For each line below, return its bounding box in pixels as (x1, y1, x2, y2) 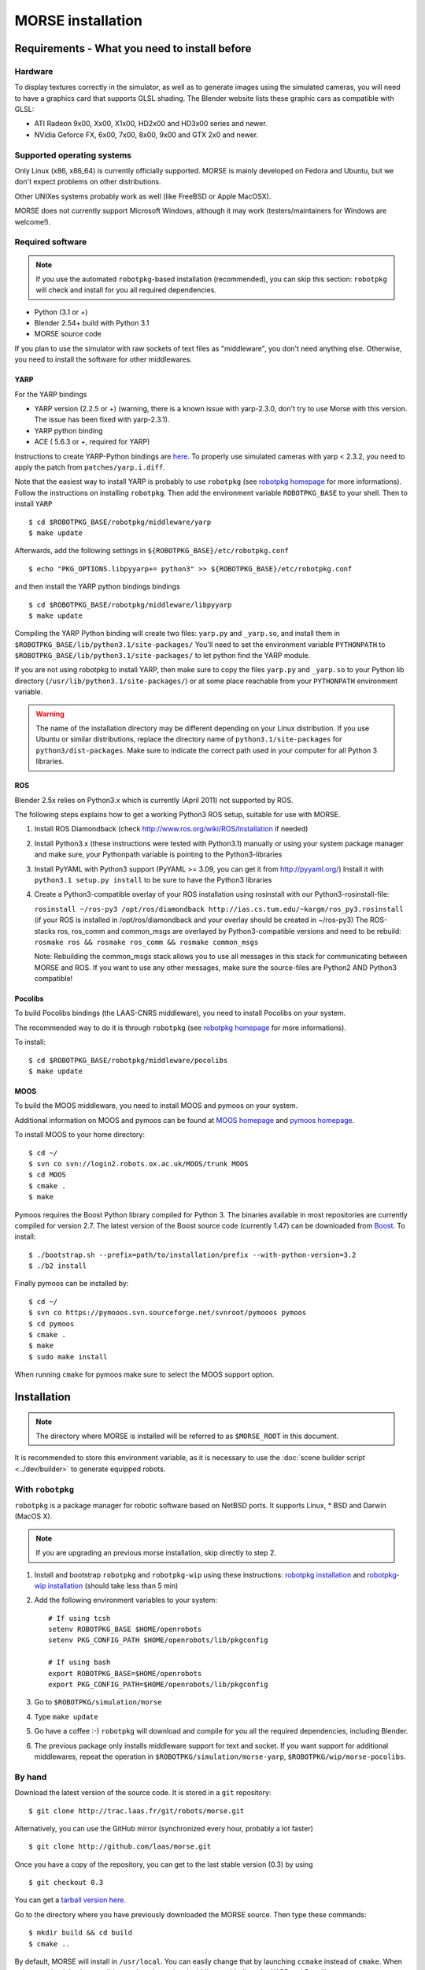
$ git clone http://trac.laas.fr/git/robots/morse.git (28, 1806, 245, 1816)
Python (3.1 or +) (34, 307, 88, 317)
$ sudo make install (28, 1352, 108, 1361)
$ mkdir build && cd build (28, 1928, 133, 1938)
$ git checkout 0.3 (28, 1878, 104, 1887)
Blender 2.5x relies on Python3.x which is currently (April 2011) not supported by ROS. (14, 795, 294, 805)
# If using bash (48, 1658, 111, 1667)
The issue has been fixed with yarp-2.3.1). (34, 414, 170, 425)
